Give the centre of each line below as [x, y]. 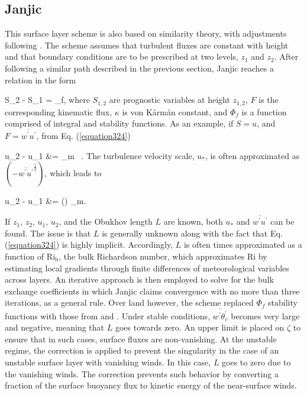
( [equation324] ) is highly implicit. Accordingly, [89, 245]
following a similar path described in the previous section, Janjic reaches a [139, 68]
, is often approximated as [252, 155]
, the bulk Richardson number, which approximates [152, 256]
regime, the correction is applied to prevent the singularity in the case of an [142, 350]
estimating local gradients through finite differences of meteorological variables [147, 268]
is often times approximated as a [243, 245]
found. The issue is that [48, 233]
